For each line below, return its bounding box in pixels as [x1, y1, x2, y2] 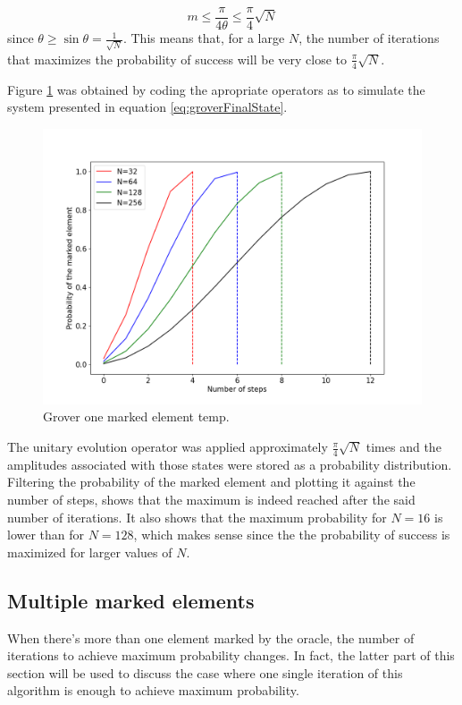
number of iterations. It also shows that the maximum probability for [7, 507, 387, 526]
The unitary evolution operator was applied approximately [7, 437, 328, 456]
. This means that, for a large [122, 29, 285, 47]
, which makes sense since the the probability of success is [133, 525, 450, 544]
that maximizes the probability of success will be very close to [7, 49, 347, 68]
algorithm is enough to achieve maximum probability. [7, 681, 299, 700]
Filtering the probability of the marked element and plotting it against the [7, 472, 416, 491]
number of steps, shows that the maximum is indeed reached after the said [7, 490, 416, 509]
